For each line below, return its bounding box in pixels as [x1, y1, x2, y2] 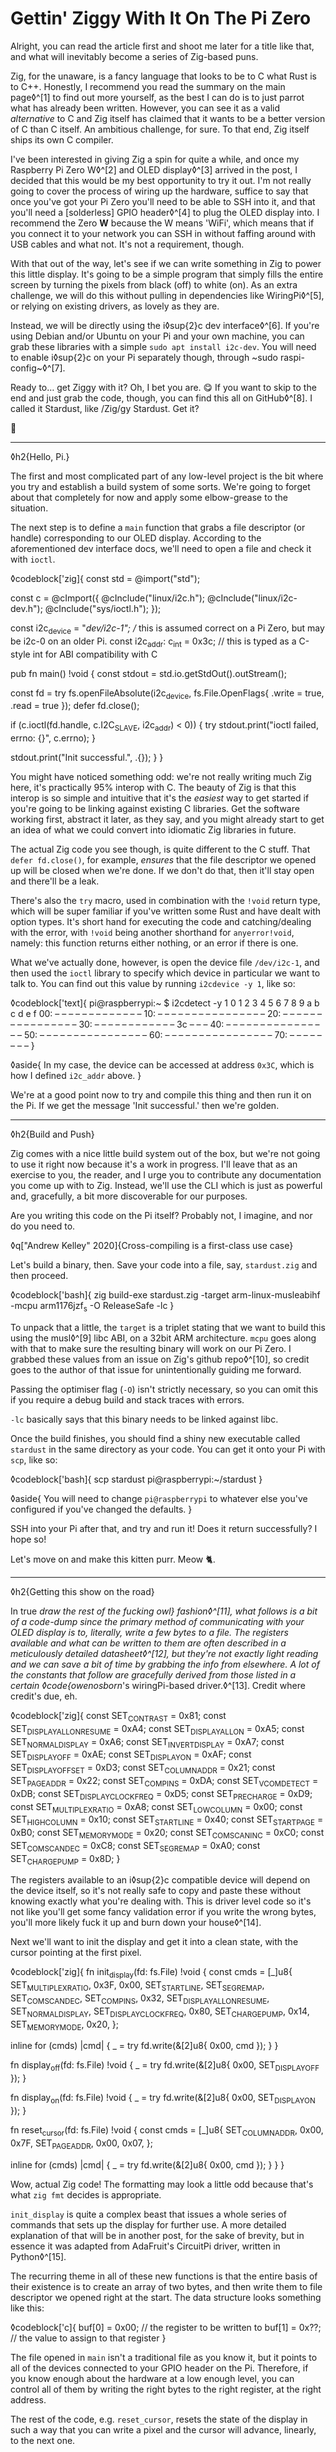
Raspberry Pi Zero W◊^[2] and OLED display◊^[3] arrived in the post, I [10, 163, 298, 176]
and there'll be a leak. [10, 875, 100, 887]
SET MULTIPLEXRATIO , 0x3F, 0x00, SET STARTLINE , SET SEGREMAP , [10, 1979, 265, 1994]
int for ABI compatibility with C [32, 648, 158, 660]
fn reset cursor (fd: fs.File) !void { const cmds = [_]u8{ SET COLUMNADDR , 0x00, [10, 2124, 324, 2138]
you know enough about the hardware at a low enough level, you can [10, 2372, 295, 2384]
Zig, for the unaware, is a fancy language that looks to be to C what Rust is [10, 70, 317, 82]
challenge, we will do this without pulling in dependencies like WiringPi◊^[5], [10, 289, 325, 301]
